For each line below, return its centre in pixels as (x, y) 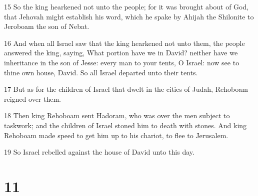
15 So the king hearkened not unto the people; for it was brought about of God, (126, 6)
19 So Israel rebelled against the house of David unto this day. (99, 152)
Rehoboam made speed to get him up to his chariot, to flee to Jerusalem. (116, 135)
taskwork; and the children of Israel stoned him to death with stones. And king (125, 125)
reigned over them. (33, 98)
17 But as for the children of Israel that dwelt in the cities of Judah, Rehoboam (126, 89)
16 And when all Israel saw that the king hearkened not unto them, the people (124, 43)
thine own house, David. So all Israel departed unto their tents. (101, 72)
